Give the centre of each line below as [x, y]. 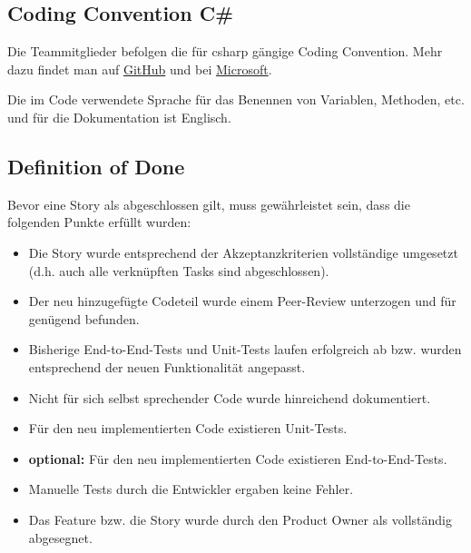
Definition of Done [96, 166]
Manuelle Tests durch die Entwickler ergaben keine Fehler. [191, 489]
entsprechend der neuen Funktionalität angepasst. [167, 366]
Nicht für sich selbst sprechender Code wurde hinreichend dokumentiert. [230, 397]
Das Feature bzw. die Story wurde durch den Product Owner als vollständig [240, 519]
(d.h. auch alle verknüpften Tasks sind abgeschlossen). [179, 270]
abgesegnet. [60, 537]
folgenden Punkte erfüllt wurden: [99, 222]
